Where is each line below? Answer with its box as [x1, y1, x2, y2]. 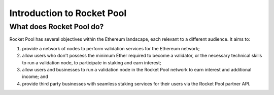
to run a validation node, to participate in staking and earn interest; [22, 59, 161, 65]
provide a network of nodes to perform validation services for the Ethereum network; [22, 45, 200, 51]
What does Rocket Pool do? [9, 22, 104, 31]
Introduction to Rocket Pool [9, 8, 127, 19]
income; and [22, 73, 48, 80]
